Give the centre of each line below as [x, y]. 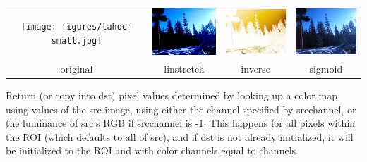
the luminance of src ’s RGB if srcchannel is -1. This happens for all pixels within [181, 123]
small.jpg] [77, 40]
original [77, 68]
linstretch [184, 68]
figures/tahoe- [97, 27]
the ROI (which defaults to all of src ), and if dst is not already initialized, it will [180, 136]
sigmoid [326, 68]
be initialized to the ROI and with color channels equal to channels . [152, 150]
